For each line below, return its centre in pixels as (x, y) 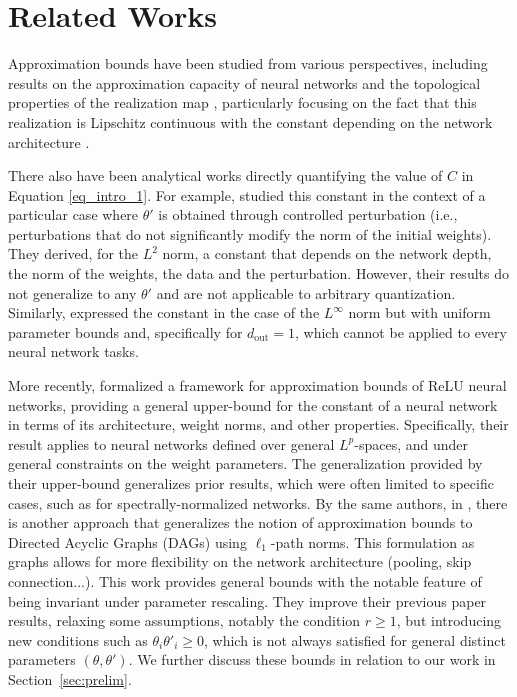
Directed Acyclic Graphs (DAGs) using (127, 541)
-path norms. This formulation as (372, 541)
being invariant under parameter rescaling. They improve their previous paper (247, 600)
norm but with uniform (419, 312)
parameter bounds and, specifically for (125, 331)
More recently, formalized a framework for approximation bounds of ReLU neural (257, 385)
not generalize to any (72, 292)
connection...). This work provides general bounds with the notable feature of (245, 580)
